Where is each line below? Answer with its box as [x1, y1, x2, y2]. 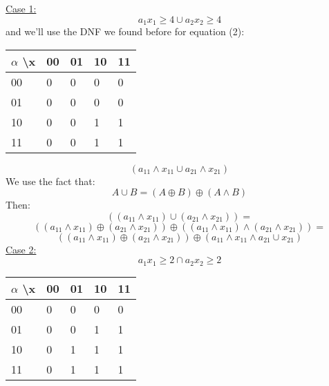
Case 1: [6, 1, 37, 15]
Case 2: [6, 242, 37, 256]
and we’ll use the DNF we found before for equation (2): [6, 24, 245, 39]
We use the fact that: [6, 173, 95, 188]
